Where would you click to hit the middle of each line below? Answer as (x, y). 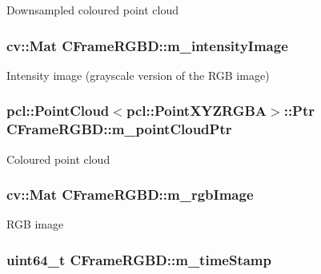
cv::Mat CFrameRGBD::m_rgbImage (130, 195)
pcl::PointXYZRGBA (197, 111)
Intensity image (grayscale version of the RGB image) (138, 75)
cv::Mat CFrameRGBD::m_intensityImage (147, 45)
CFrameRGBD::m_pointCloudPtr (119, 129)
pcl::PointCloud (58, 111)
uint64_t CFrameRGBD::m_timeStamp (139, 259)
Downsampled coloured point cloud (92, 10)
